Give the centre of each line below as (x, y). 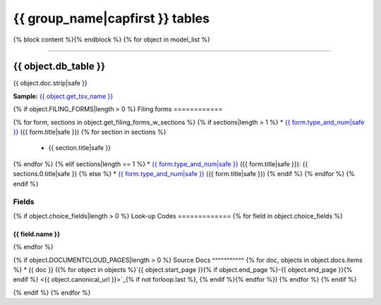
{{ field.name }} (36, 234)
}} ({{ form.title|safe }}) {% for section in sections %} (90, 132)
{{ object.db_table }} (59, 67)
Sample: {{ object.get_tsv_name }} (63, 96)
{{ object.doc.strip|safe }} (50, 83)
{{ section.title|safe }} (79, 148)
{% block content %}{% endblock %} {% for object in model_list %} (112, 39)
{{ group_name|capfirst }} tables (111, 18)
